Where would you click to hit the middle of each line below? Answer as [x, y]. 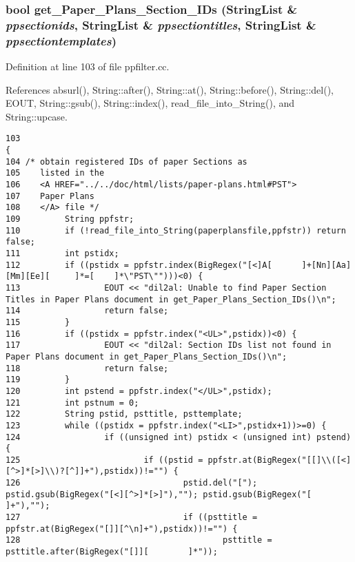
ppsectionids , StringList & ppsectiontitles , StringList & [161, 24]
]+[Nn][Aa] [326, 265]
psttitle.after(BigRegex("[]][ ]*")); [112, 552]
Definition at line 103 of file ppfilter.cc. [88, 66]
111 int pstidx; [62, 253]
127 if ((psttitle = [132, 518]
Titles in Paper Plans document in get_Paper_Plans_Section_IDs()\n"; [171, 299]
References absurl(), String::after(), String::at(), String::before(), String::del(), [170, 89]
